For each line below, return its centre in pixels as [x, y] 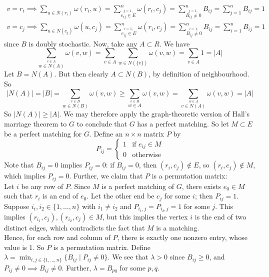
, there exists [201, 186]
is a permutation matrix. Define [102, 247]
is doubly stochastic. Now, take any [83, 43]
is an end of [60, 196]
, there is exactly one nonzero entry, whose [182, 237]
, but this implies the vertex [145, 216]
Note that [19, 165]
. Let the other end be [120, 196]
